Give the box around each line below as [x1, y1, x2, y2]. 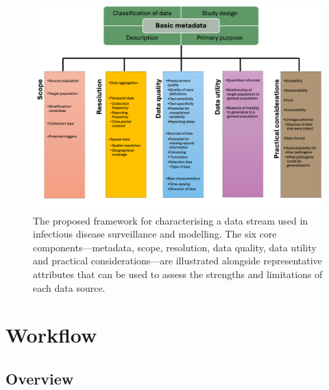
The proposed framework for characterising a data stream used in [33, 213, 308, 227]
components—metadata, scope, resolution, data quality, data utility [33, 240, 317, 254]
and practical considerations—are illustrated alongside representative [33, 253, 322, 268]
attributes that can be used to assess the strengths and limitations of [33, 266, 323, 281]
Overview [5, 367, 74, 389]
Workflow [5, 321, 97, 349]
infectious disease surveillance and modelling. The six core [33, 227, 277, 241]
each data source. [33, 280, 106, 295]
